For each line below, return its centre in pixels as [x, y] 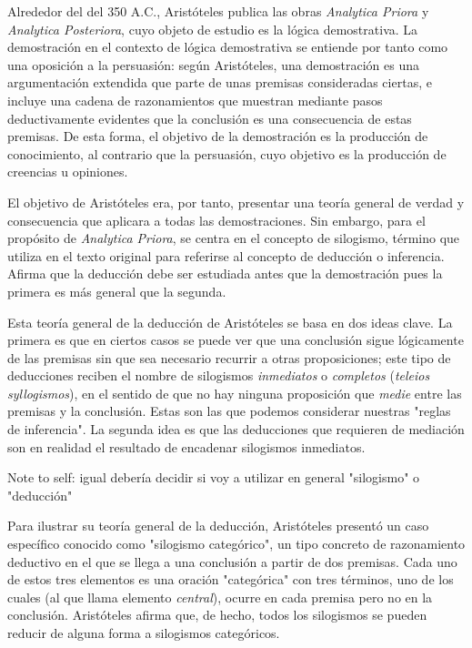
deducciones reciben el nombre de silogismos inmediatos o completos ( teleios [219, 375]
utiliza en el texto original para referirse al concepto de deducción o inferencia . [226, 255]
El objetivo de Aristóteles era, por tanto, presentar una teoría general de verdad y [236, 202]
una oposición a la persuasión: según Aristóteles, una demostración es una [214, 64]
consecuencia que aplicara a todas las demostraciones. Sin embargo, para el [216, 220]
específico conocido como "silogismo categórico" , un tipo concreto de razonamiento [236, 544]
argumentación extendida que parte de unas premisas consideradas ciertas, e [220, 82]
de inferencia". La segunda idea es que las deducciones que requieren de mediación [236, 429]
